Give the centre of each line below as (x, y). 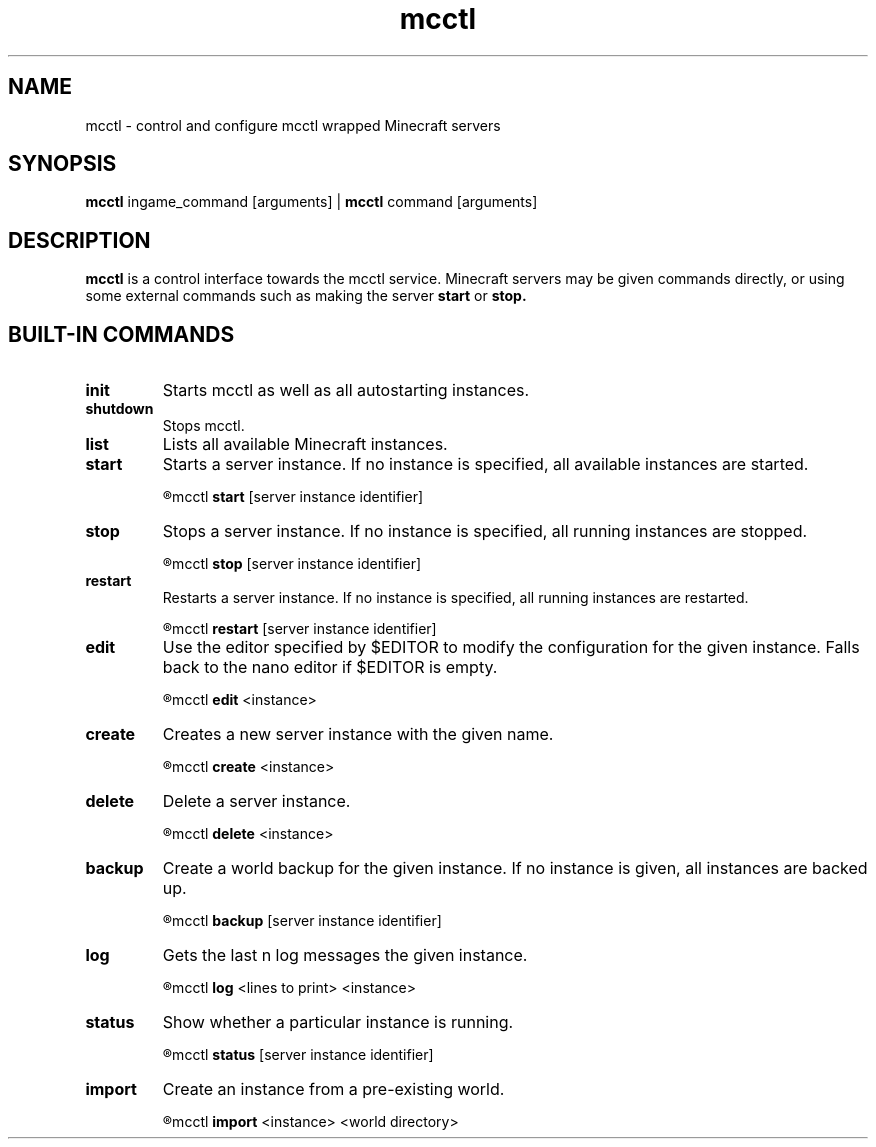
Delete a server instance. (256, 801)
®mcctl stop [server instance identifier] (292, 564)
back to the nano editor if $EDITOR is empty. (330, 667)
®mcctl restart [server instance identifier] (299, 629)
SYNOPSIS (62, 164)
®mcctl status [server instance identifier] (298, 1055)
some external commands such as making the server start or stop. (306, 296)
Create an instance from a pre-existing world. (333, 1089)
